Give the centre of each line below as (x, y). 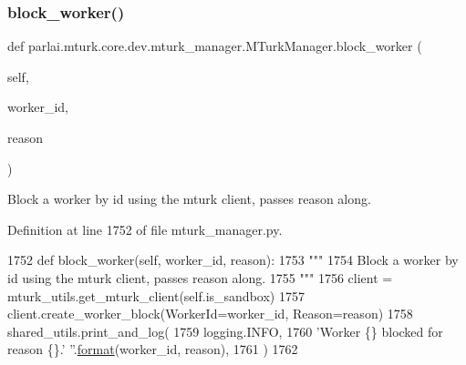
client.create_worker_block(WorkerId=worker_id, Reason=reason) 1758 (210, 314)
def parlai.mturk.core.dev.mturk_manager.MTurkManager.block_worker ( (215, 46)
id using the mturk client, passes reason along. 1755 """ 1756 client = (200, 277)
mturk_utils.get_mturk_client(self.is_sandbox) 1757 (156, 295)
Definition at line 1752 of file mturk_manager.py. (145, 229)
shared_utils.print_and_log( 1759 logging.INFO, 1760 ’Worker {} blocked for (225, 331)
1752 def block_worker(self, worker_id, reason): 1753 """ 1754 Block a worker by (233, 260)
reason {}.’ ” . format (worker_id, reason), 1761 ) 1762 (153, 349)
